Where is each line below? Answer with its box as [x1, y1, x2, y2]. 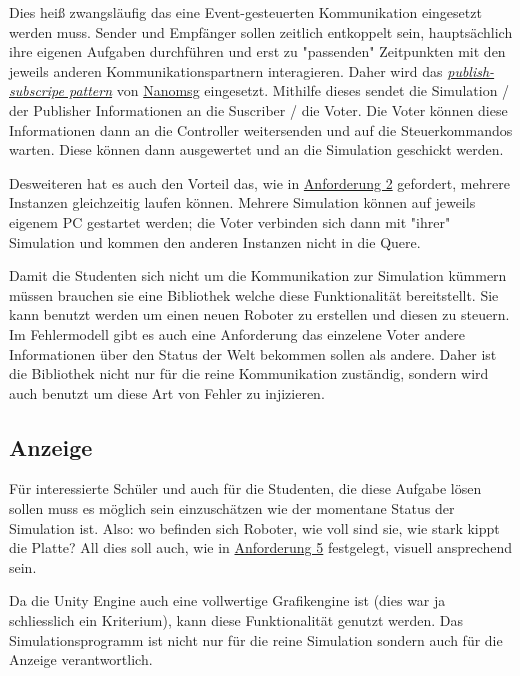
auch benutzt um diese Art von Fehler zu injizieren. [9, 382, 325, 403]
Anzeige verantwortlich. [9, 649, 153, 670]
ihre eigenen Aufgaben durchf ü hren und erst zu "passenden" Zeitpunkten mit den [9, 41, 506, 62]
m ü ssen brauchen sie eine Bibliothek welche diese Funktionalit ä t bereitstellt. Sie [9, 284, 499, 305]
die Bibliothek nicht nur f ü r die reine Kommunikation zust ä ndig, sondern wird [9, 363, 489, 384]
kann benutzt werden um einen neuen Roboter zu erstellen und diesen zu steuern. [9, 304, 510, 325]
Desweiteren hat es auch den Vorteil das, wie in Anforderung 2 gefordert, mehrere [9, 172, 510, 193]
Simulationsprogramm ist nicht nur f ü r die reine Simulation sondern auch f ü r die [9, 629, 503, 650]
